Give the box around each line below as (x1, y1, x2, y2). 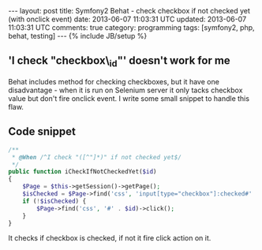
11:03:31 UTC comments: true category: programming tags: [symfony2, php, (8, 23, 255, 32)
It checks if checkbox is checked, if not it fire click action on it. (8, 233, 211, 243)
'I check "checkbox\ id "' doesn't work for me (8, 54, 230, 69)
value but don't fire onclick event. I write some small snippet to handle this (8, 94, 250, 103)
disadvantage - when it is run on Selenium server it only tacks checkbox (8, 85, 243, 95)
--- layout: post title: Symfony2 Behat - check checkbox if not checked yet (8, 6, 251, 15)
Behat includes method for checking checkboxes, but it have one (8, 77, 219, 86)
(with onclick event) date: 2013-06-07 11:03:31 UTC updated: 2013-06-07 (8, 14, 247, 24)
